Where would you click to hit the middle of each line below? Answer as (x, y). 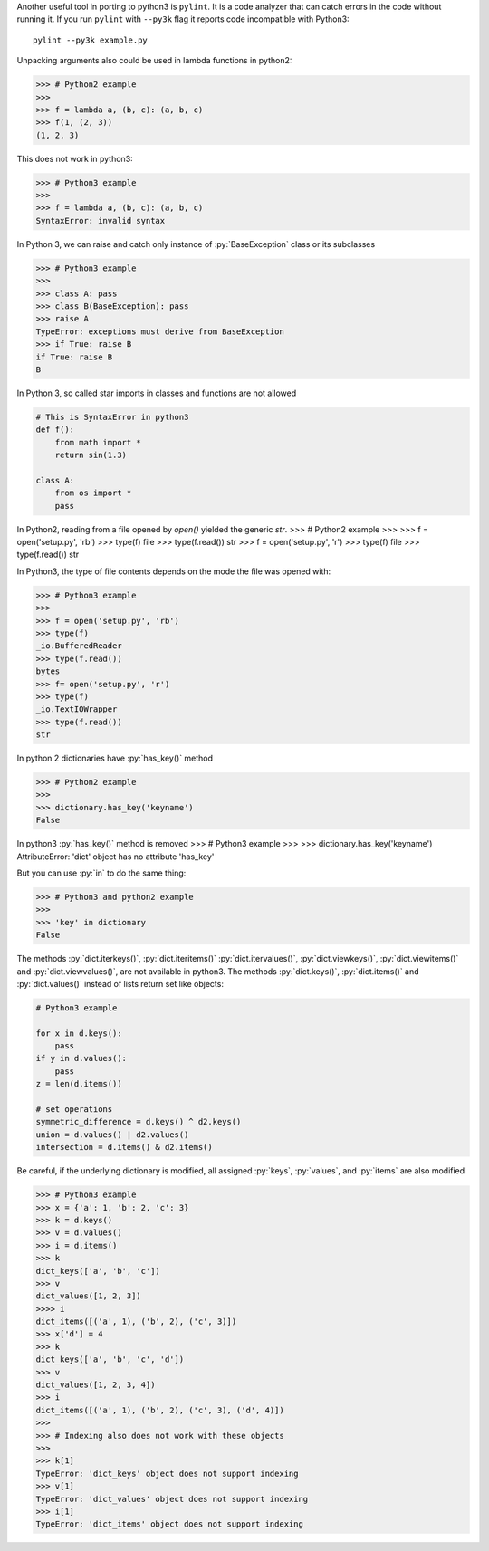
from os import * (93, 493)
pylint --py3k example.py (91, 40)
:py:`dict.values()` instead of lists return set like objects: (120, 983)
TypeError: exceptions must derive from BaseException (160, 331)
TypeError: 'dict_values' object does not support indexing (172, 1499)
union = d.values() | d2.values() (112, 1135)
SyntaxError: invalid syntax (101, 220)
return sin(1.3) (91, 455)
